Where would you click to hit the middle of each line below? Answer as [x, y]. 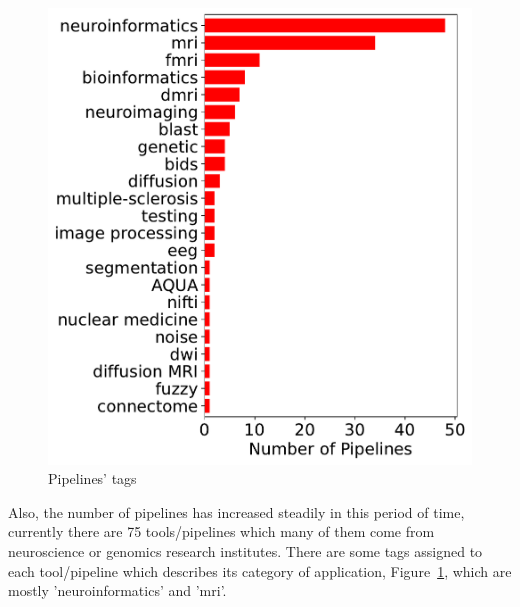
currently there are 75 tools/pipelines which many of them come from [221, 531]
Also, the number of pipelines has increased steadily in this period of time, [236, 511]
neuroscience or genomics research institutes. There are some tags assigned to [245, 550]
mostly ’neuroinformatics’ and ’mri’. [117, 590]
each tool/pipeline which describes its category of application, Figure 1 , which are [260, 570]
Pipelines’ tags [92, 478]
